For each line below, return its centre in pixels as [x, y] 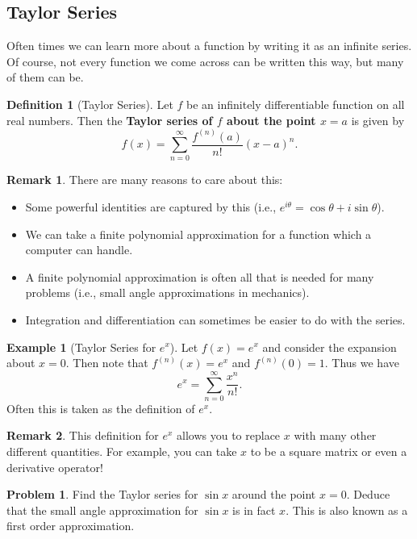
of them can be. [45, 77]
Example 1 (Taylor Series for [81, 347]
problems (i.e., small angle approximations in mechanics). [167, 292]
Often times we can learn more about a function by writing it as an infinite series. [209, 46]
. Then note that [107, 363]
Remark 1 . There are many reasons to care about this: [145, 180]
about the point [271, 120]
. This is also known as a [347, 510]
